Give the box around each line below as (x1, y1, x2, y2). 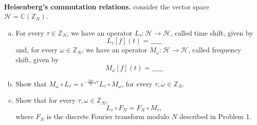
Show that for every (15, 95, 76, 105)
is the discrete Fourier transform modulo (46, 111, 170, 122)
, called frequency (188, 44, 241, 55)
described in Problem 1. (179, 111, 252, 122)
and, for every (15, 44, 58, 55)
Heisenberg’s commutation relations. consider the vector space (4, 1, 209, 11)
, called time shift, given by (170, 27, 253, 38)
